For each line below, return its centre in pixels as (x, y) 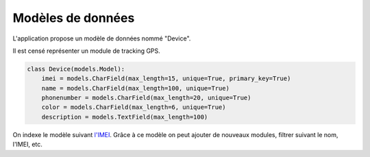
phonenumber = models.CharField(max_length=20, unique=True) (146, 98)
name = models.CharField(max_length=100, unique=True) (135, 88)
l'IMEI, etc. (27, 145)
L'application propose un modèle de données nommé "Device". (102, 38)
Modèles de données (74, 18)
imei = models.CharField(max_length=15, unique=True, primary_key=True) (166, 78)
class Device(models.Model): (76, 69)
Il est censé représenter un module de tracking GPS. (86, 51)
